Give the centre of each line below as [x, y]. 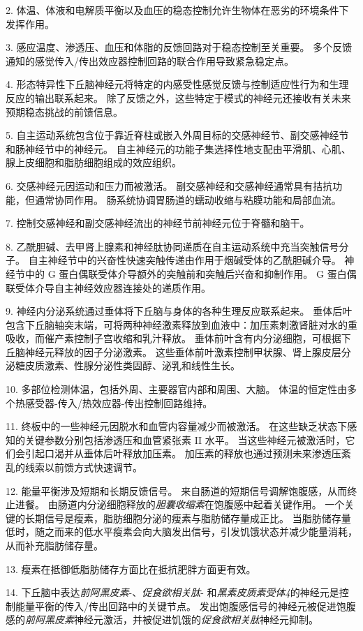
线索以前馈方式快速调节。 [83, 467]
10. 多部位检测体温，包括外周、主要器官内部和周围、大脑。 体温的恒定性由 [177, 389]
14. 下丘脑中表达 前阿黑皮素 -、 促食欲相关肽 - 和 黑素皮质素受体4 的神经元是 [172, 592]
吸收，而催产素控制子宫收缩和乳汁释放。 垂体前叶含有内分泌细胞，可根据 [173, 338]
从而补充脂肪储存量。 [54, 545]
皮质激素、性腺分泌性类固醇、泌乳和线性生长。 [132, 365]
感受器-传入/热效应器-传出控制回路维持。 [119, 402]
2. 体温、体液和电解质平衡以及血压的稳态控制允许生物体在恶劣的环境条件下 [177, 10]
